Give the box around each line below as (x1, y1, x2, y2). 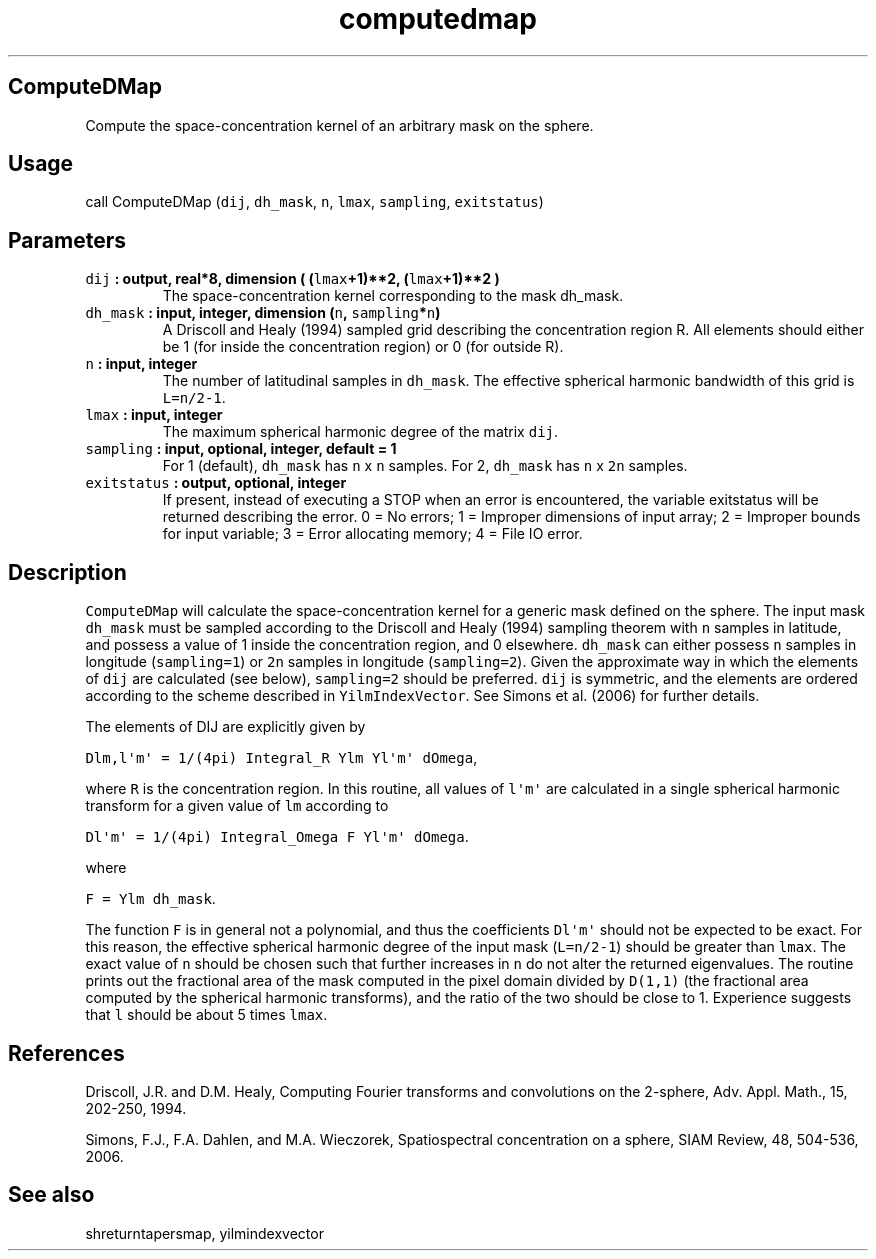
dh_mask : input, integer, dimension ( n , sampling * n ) (85, 304, 441, 322)
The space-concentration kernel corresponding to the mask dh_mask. (162, 287, 624, 305)
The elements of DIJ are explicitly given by (85, 718, 366, 736)
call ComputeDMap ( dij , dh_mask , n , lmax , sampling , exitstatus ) (85, 193, 544, 211)
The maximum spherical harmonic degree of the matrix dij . (162, 423, 559, 441)
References (8, 1040, 125, 1066)
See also (8, 1182, 95, 1208)
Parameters (8, 227, 126, 253)
